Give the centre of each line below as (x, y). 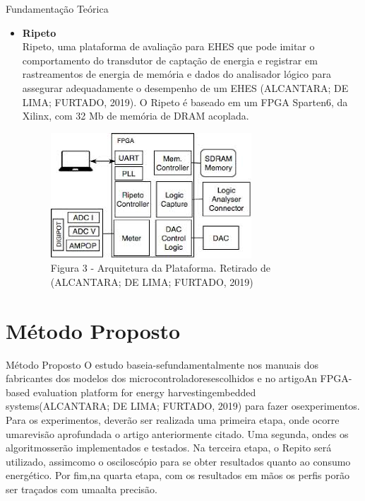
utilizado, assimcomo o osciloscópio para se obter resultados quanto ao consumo (178, 461)
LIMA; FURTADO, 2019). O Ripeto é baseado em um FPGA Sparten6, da (185, 102)
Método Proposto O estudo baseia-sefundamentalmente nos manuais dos (162, 364)
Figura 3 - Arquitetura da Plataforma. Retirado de (160, 268)
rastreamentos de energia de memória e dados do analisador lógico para (177, 74)
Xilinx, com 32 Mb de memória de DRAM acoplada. (136, 116)
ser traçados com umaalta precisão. (82, 489)
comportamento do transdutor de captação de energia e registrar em (170, 60)
